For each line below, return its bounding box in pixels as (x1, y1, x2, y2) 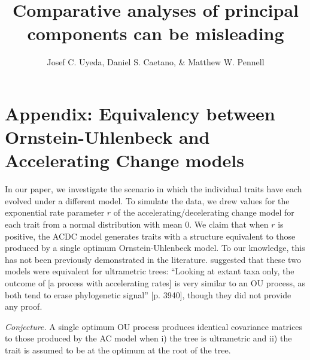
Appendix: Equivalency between (5, 101, 275, 125)
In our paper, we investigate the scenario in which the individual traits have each (5, 183, 302, 195)
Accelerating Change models (5, 148, 244, 173)
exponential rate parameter (5, 206, 105, 219)
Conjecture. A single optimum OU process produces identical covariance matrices (5, 320, 303, 332)
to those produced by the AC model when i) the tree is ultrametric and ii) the (5, 332, 292, 344)
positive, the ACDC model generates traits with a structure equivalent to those (5, 229, 296, 242)
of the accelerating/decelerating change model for (113, 206, 294, 219)
